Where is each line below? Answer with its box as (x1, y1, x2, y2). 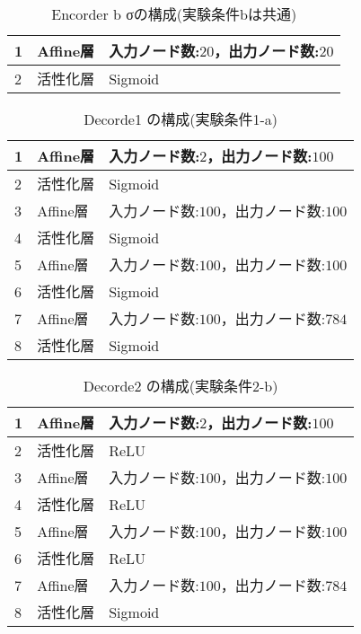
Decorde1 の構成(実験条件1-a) (84, 109, 277, 129)
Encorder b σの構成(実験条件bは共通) (51, 4, 297, 24)
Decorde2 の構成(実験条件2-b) (83, 375, 278, 396)
